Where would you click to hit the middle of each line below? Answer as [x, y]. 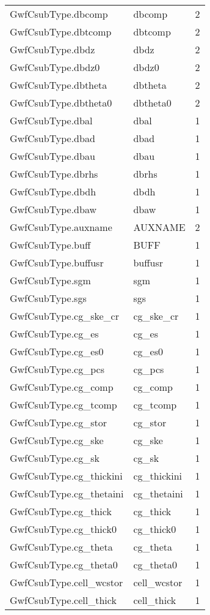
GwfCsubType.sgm [50, 280]
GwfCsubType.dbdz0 [55, 67]
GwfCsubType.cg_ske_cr [64, 316]
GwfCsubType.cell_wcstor [67, 582]
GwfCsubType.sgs [48, 298]
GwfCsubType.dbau [52, 156]
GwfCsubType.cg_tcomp [63, 405]
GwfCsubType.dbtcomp [61, 32]
